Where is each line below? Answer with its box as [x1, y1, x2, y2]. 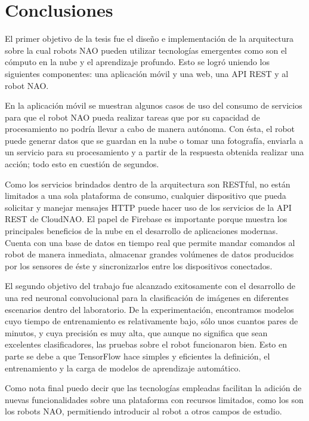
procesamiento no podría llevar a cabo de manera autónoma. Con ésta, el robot [5, 122, 295, 135]
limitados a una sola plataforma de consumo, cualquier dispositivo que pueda [5, 189, 286, 202]
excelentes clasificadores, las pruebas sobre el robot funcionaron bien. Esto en [5, 338, 288, 351]
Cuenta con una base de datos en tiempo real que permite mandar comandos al [5, 236, 295, 248]
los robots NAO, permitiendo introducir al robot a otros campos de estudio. [5, 405, 282, 417]
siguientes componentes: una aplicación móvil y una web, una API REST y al [5, 67, 289, 79]
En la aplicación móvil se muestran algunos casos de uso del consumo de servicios [5, 99, 302, 112]
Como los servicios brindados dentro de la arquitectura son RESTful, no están [5, 177, 291, 190]
